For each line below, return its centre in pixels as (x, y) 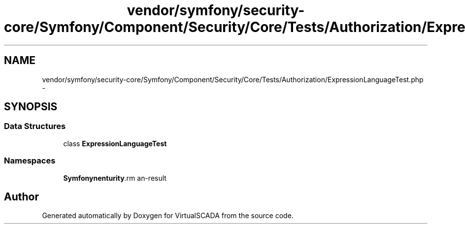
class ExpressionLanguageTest (115, 143)
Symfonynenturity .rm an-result (115, 178)
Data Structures (35, 126)
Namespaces (30, 161)
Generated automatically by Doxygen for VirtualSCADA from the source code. (168, 216)
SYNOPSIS (31, 107)
